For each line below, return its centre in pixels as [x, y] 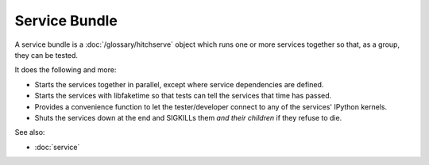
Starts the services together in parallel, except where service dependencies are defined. [179, 84]
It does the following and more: [66, 70]
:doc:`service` [57, 147]
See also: [30, 132]
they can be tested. [46, 55]
